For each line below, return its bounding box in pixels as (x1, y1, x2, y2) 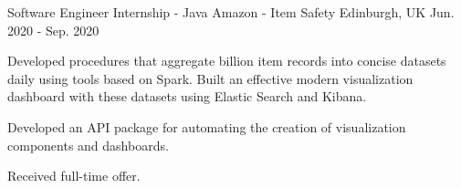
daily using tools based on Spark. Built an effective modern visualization (7, 68, 414, 88)
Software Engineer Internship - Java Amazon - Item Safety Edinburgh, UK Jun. (7, 3, 455, 21)
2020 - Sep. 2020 (7, 20, 100, 39)
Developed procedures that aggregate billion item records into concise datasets (7, 51, 446, 70)
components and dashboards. (7, 135, 169, 154)
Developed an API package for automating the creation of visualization (7, 117, 406, 136)
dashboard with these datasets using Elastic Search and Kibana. (7, 87, 367, 106)
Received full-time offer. (7, 166, 141, 185)
